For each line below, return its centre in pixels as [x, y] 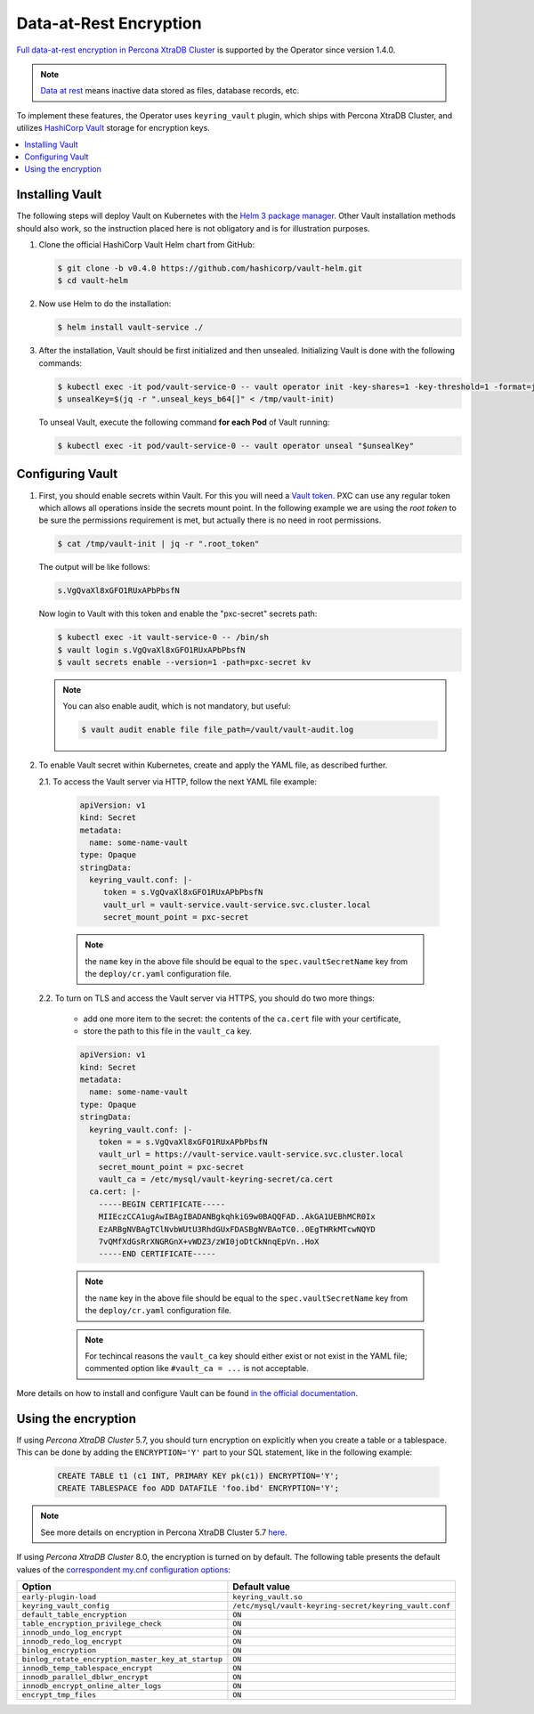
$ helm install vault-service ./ [130, 328]
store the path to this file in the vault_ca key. [168, 1031]
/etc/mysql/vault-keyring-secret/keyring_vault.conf [342, 1606]
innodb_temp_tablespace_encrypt [87, 1668]
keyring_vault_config [66, 1606]
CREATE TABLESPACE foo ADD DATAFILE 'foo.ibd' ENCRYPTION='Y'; [198, 1488]
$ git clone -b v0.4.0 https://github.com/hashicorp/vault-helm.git [210, 268]
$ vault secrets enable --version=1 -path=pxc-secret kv [184, 662]
